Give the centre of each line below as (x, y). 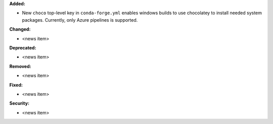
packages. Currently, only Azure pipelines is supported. (80, 20)
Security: (19, 103)
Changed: (20, 29)
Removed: (20, 66)
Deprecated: (23, 47)
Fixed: (16, 85)
